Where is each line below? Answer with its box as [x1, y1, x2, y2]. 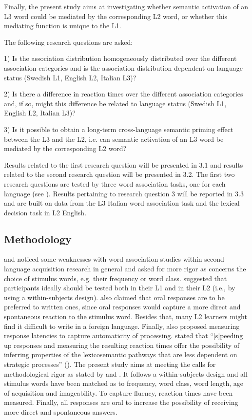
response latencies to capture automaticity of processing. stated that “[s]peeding [4, 330, 243, 341]
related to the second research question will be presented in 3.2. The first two [4, 169, 235, 179]
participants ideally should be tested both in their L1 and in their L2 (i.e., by [4, 283, 235, 293]
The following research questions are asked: [4, 37, 133, 47]
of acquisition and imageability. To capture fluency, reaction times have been [4, 387, 233, 398]
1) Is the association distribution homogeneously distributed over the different [4, 53, 237, 63]
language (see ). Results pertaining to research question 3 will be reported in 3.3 [4, 188, 244, 198]
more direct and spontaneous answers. [4, 406, 117, 417]
